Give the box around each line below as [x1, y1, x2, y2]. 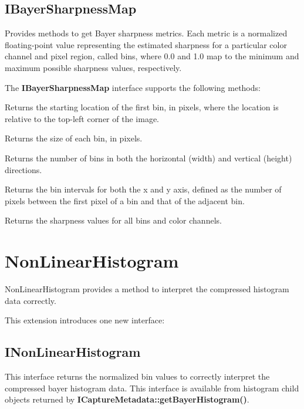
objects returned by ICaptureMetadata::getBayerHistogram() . [5, 393, 249, 405]
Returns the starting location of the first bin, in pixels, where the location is [5, 101, 279, 113]
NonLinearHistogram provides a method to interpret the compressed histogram [5, 283, 289, 295]
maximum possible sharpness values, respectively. [5, 61, 182, 73]
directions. [5, 163, 42, 175]
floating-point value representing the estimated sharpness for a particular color [5, 38, 287, 50]
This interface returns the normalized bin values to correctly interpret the [5, 370, 270, 383]
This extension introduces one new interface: [5, 314, 165, 326]
